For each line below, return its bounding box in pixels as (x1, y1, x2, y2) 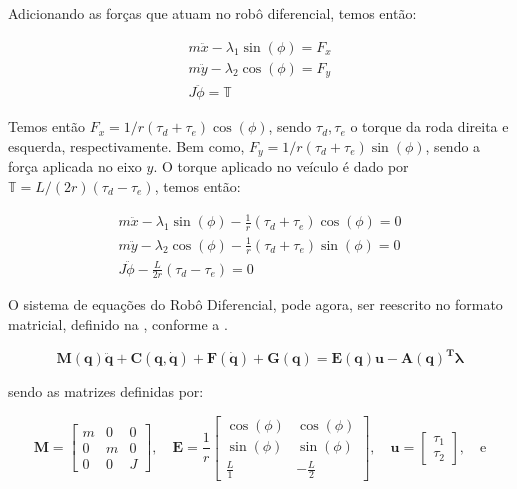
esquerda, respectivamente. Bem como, (8, 135, 245, 156)
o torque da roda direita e (350, 116, 509, 137)
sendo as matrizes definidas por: (8, 381, 204, 402)
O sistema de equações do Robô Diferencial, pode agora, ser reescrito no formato (8, 294, 503, 315)
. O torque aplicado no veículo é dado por (153, 156, 409, 177)
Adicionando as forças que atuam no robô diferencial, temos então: (8, 3, 417, 23)
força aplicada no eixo (8, 156, 142, 177)
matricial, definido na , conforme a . (8, 314, 228, 335)
